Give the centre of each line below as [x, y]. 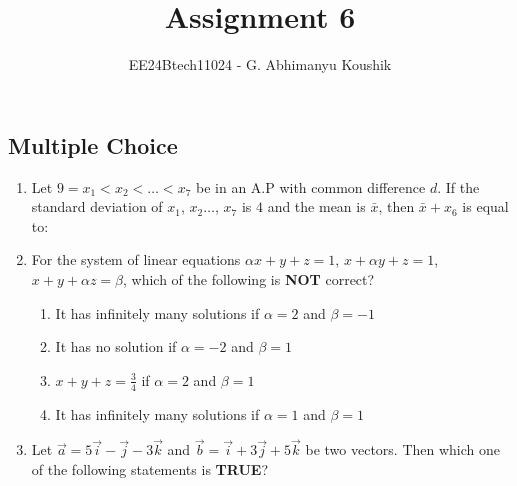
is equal [485, 206]
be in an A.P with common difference [310, 186]
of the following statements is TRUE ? [149, 468]
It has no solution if [116, 346]
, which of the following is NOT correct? [249, 278]
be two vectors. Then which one [403, 449]
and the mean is [316, 206]
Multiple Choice [93, 144]
